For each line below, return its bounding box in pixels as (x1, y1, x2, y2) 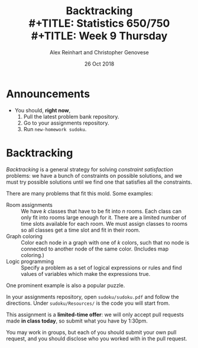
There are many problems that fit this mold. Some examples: (6, 190, 153, 197)
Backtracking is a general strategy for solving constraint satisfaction (6, 165, 173, 173)
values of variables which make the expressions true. (21, 270, 151, 277)
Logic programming (6, 258, 54, 265)
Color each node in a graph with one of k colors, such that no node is (21, 239, 190, 246)
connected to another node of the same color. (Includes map (21, 245, 169, 252)
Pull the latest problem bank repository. (23, 113, 119, 120)
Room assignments (6, 201, 53, 208)
